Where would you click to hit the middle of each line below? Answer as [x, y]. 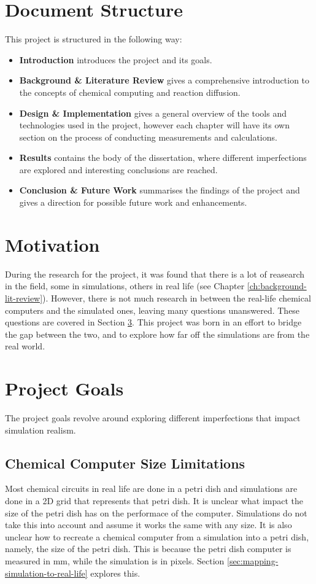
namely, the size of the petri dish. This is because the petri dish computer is [148, 549]
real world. [25, 346]
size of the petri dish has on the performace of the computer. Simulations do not [156, 512]
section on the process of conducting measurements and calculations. [148, 137]
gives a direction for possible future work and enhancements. [133, 202]
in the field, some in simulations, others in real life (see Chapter [125, 286]
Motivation [52, 244]
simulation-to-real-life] [46, 573]
